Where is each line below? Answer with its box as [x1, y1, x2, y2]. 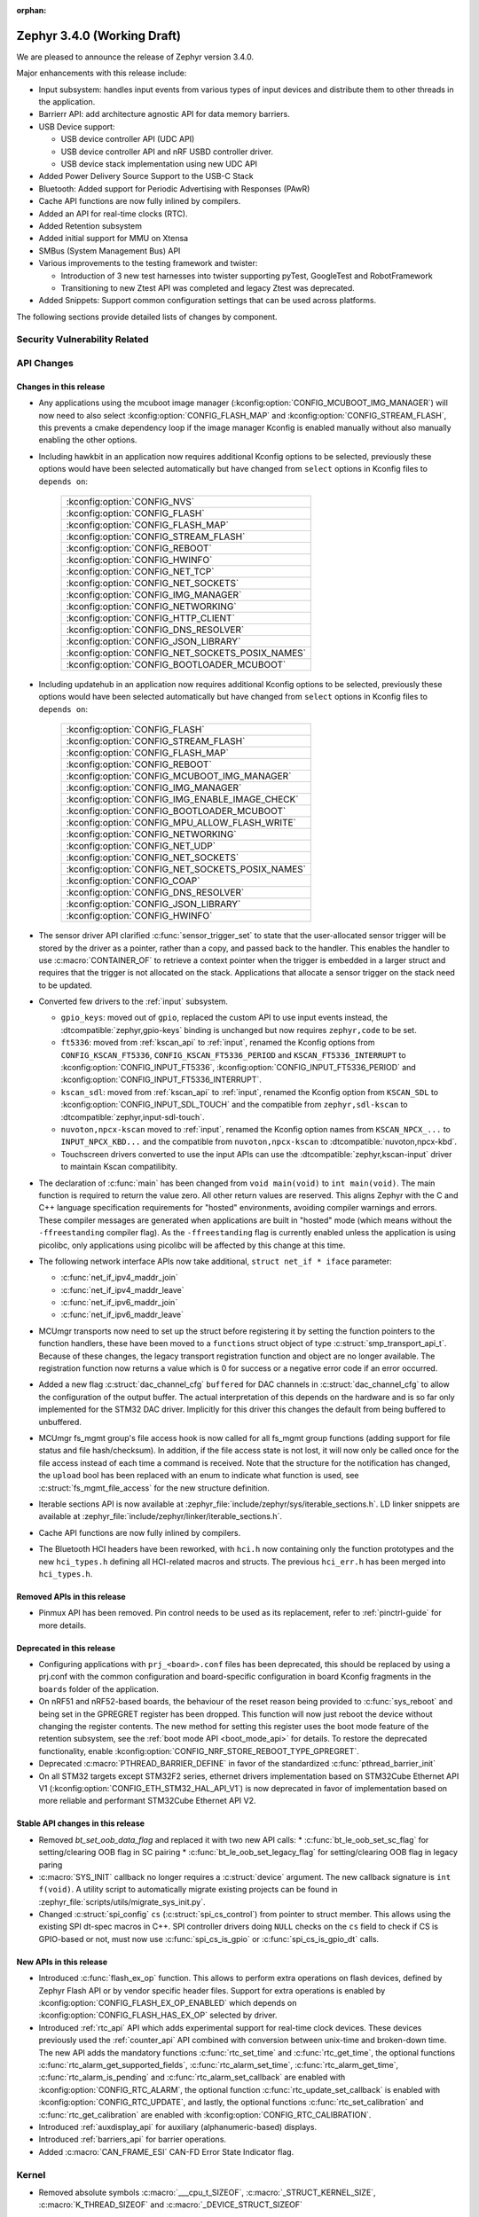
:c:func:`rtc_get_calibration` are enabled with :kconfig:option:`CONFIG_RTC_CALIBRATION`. [38, 2109, 372, 2119]
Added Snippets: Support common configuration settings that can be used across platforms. [38, 295, 377, 306]
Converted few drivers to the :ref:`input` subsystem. [38, 996, 228, 1007]
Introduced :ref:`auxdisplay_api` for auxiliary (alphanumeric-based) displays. [38, 2121, 318, 2132]
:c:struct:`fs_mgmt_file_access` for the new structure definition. [38, 1482, 270, 1493]
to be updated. [38, 980, 92, 991]
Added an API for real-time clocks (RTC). [38, 208, 188, 219]
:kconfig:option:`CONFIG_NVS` [66, 495, 195, 507]
